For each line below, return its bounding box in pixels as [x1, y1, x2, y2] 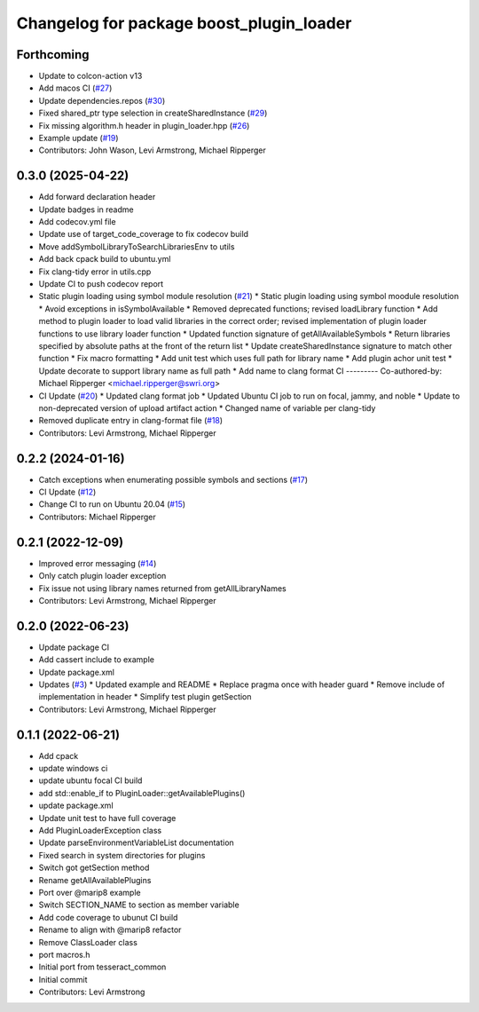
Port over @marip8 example [38, 887, 141, 897]
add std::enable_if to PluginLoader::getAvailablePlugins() [38, 787, 246, 798]
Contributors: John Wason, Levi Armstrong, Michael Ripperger [38, 145, 266, 155]
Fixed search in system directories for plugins [38, 850, 206, 860]
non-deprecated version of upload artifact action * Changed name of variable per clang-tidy [38, 402, 376, 413]
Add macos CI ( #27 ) [38, 83, 113, 93]
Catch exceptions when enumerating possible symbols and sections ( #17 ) [38, 474, 309, 485]
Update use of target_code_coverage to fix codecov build [38, 229, 248, 240]
